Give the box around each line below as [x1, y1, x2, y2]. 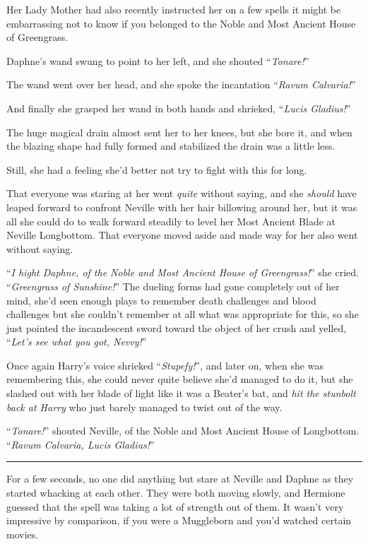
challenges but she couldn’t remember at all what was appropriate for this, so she [6, 307, 359, 321]
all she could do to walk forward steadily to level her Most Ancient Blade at [6, 213, 336, 228]
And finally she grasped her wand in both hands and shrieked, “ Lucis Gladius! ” [6, 100, 351, 115]
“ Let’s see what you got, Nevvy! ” [6, 334, 147, 349]
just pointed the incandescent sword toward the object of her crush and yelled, [6, 320, 347, 335]
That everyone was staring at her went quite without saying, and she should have [6, 186, 357, 201]
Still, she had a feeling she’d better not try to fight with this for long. [6, 162, 307, 177]
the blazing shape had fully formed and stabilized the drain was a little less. [6, 138, 336, 153]
